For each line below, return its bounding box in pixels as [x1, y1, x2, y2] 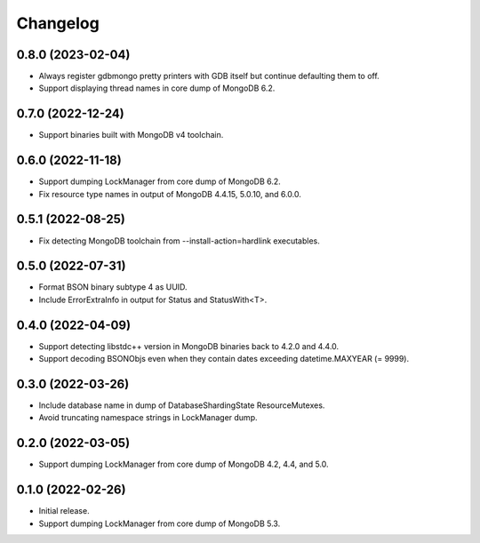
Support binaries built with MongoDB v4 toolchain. [38, 130, 224, 140]
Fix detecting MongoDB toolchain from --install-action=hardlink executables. [38, 236, 320, 246]
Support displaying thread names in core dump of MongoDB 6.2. [38, 83, 276, 93]
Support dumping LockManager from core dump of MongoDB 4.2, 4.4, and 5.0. [38, 459, 329, 470]
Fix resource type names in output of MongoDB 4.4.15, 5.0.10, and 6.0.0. [38, 188, 301, 199]
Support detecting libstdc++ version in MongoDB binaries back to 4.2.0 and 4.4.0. [38, 340, 340, 351]
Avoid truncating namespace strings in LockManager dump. [38, 412, 258, 423]
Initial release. [38, 506, 90, 516]
